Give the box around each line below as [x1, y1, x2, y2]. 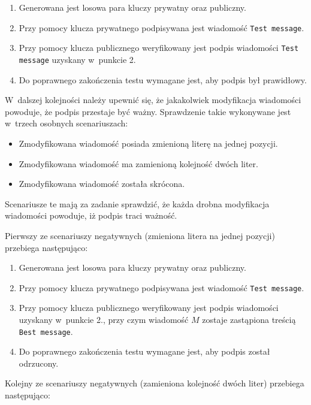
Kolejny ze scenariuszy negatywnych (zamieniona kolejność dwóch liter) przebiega [5, 377, 304, 389]
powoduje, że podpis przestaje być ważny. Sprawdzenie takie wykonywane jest [5, 105, 291, 117]
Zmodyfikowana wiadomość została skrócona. [19, 177, 185, 190]
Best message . [19, 325, 73, 337]
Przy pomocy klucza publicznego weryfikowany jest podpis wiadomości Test [19, 41, 299, 54]
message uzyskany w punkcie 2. [19, 53, 136, 65]
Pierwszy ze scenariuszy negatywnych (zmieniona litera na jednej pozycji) [5, 229, 275, 241]
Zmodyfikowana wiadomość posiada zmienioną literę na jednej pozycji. [19, 137, 278, 149]
